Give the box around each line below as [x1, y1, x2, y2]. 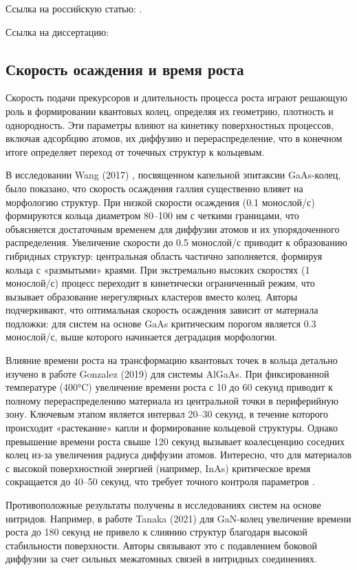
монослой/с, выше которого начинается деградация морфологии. [6, 329, 277, 344]
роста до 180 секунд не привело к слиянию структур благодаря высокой [6, 525, 307, 539]
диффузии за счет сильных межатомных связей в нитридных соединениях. [6, 551, 317, 566]
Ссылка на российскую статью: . [6, 1, 142, 15]
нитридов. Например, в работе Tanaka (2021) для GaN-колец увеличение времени [6, 511, 351, 525]
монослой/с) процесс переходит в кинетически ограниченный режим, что [6, 276, 315, 290]
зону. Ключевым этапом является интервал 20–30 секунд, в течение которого [6, 407, 329, 421]
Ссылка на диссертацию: [6, 24, 109, 39]
